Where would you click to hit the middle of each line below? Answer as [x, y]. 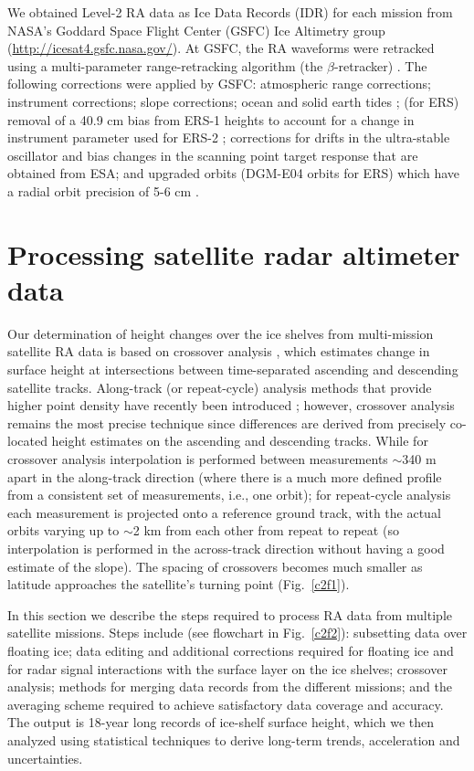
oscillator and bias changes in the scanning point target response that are [213, 155]
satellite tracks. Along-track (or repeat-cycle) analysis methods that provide [220, 387]
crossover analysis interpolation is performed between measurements [198, 459]
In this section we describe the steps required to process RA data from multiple [230, 614]
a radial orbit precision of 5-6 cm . [103, 190]
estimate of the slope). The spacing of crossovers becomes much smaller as [215, 566]
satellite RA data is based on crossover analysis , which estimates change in [219, 351]
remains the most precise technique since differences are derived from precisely [227, 422]
